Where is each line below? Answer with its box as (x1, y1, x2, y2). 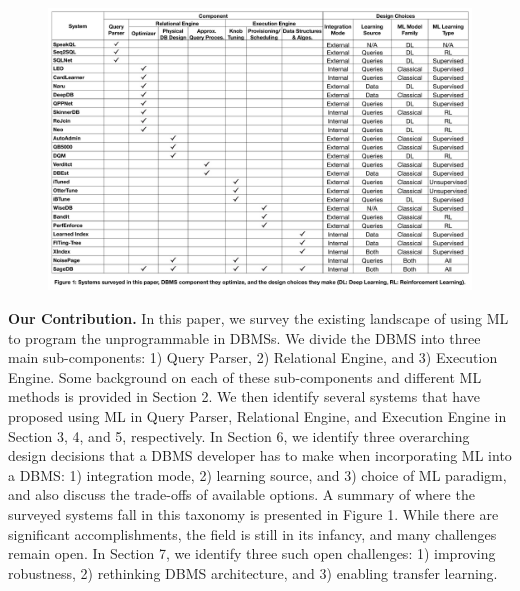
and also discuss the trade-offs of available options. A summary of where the (8, 484, 475, 505)
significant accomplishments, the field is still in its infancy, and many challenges (8, 523, 497, 544)
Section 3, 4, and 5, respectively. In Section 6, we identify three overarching (8, 425, 470, 446)
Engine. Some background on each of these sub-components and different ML (8, 366, 482, 387)
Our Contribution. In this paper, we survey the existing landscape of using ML (8, 307, 509, 328)
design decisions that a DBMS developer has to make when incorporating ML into (8, 445, 512, 466)
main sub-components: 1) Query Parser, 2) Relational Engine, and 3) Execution (8, 347, 498, 368)
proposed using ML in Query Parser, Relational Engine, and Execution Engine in (8, 405, 507, 426)
